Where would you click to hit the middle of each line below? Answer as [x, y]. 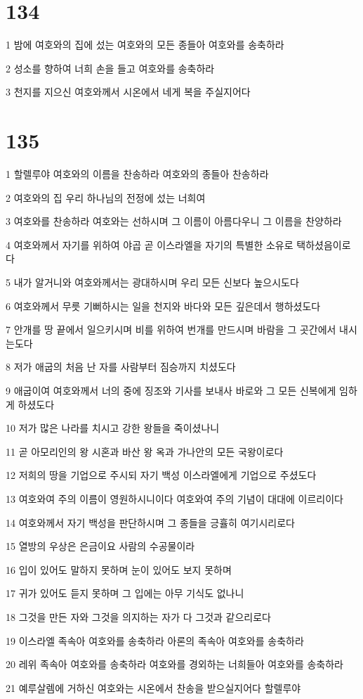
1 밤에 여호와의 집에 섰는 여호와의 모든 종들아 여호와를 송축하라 [145, 45]
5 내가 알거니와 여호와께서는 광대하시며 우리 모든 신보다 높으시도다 [152, 282]
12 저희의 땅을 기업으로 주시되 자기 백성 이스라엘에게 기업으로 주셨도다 [161, 475]
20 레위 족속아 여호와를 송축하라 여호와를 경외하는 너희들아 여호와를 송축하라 [174, 664]
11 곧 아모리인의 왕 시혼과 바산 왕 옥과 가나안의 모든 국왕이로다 [145, 451]
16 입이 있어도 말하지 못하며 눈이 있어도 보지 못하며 [119, 569]
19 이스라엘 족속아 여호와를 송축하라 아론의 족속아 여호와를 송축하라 [155, 640]
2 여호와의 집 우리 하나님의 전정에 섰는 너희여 [106, 197]
